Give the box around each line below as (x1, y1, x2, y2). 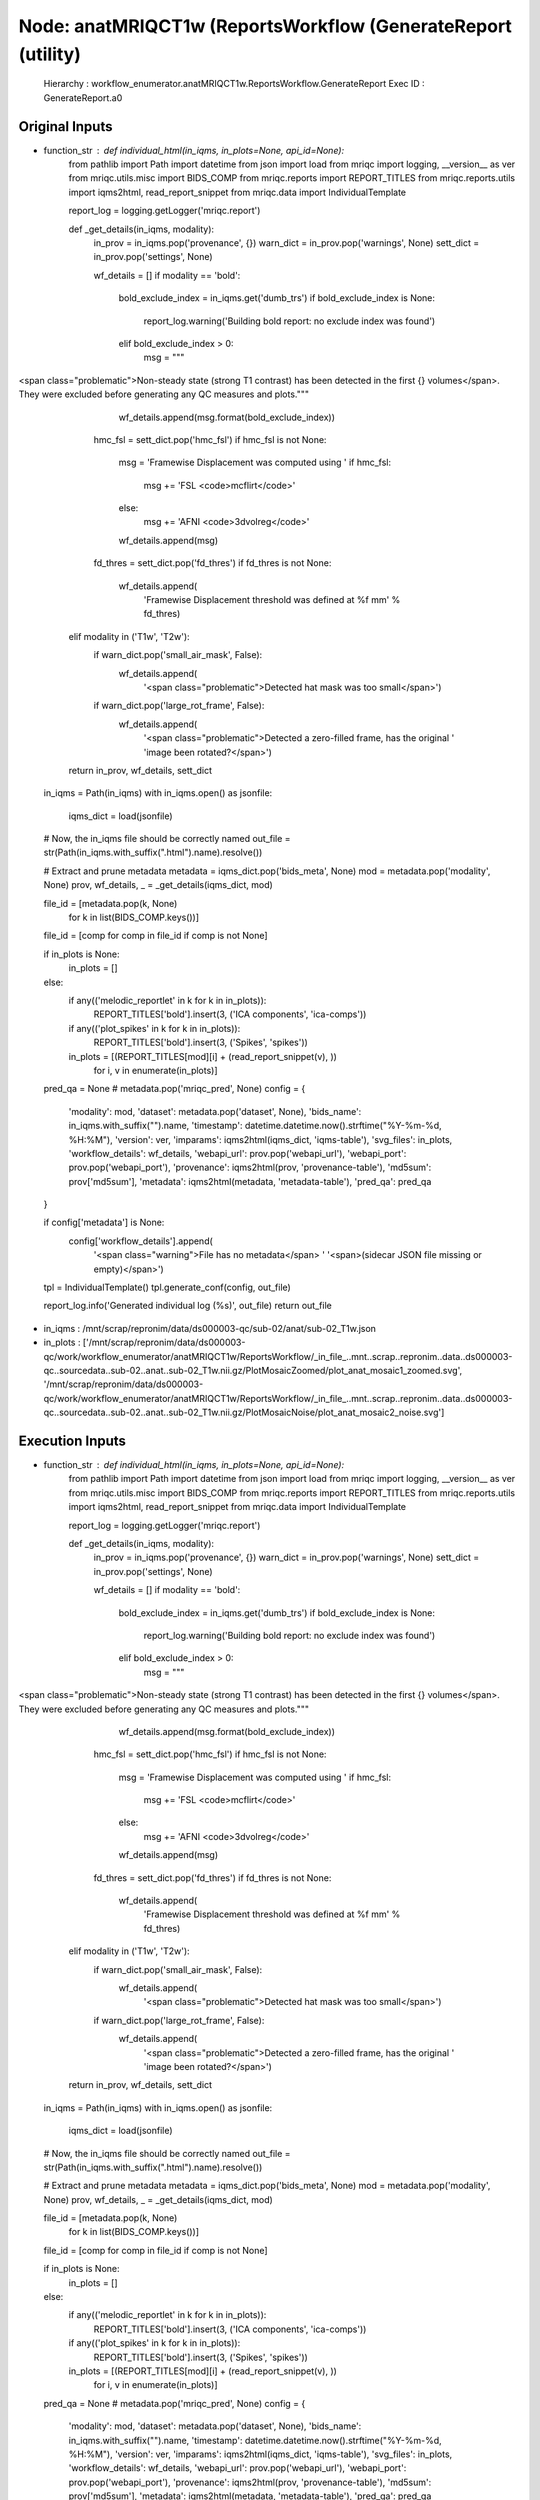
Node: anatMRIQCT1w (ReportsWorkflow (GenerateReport (18, 15, 512, 37)
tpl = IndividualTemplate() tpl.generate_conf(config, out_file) (43, 1281, 292, 1294)
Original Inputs (18, 118, 113, 135)
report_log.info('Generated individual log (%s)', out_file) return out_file (43, 1300, 332, 1312)
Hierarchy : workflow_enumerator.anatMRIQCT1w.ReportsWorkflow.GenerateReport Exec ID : (43, 78, 425, 90)
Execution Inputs (18, 1432, 127, 1449)
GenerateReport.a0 (43, 91, 123, 104)
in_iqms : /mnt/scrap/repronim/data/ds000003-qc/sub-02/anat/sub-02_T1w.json (43, 1322, 377, 1334)
